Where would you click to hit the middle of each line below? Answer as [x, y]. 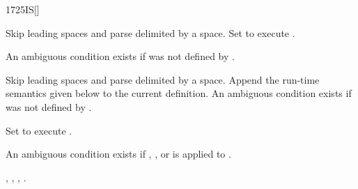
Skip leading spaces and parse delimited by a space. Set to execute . [150, 32]
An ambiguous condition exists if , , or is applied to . [118, 154]
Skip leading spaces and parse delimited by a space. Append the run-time [163, 79]
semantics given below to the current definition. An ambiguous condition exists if [179, 93]
